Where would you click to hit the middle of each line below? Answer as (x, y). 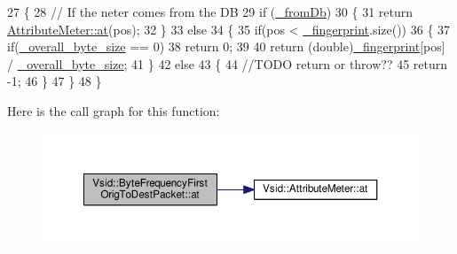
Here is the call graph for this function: (114, 110)
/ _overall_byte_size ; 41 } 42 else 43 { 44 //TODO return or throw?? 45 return (228, 63)
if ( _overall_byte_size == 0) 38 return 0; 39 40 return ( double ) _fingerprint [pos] (226, 46)
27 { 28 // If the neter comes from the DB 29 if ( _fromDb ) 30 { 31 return (210, 12)
